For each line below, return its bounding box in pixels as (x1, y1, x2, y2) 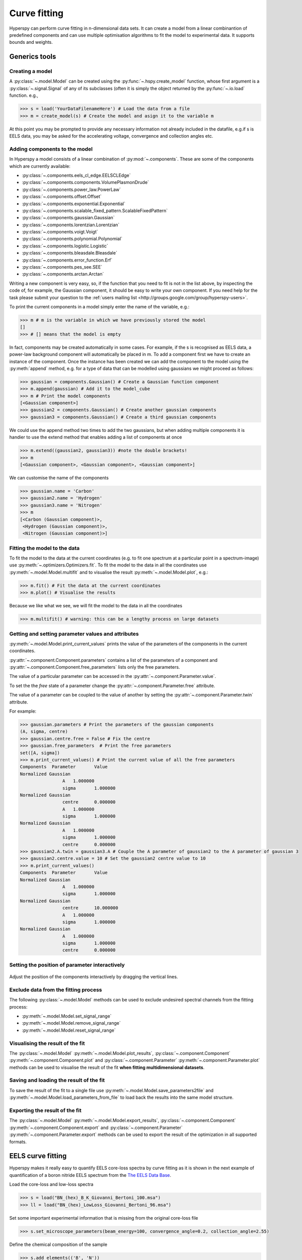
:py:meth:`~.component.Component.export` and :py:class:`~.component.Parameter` (9, 1124, 183, 1130)
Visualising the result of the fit (9, 1040, 85, 1047)
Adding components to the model (9, 145, 93, 152)
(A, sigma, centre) (20, 729, 68, 734)
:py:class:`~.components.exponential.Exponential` (22, 201, 126, 207)
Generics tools (9, 52, 56, 61)
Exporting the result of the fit (9, 1107, 82, 1114)
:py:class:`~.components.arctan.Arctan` (22, 271, 104, 277)
